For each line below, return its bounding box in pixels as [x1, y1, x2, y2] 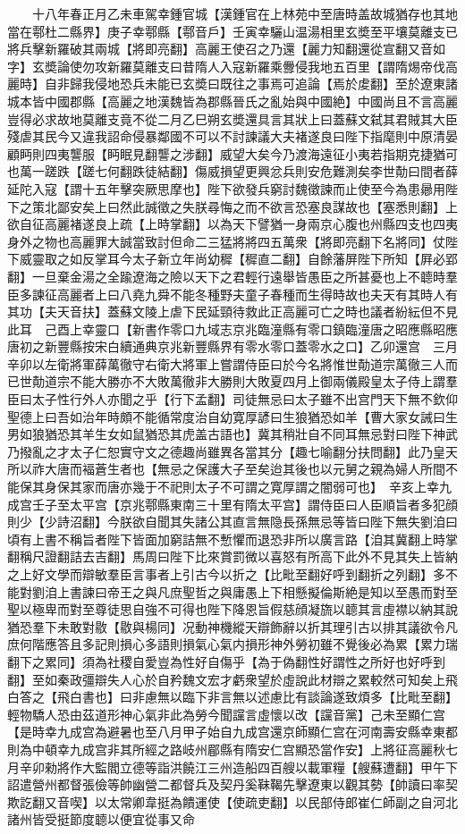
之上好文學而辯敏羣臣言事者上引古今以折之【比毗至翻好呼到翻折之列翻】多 [7, 565, 445, 583]
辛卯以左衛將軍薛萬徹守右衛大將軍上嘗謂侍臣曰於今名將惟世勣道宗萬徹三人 [7, 354, 445, 373]
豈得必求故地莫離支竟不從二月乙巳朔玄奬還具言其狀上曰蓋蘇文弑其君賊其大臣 [7, 109, 458, 128]
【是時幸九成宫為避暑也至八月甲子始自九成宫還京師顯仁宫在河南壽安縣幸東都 [7, 722, 458, 741]
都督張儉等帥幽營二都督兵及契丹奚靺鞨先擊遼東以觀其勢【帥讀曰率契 [56, 775, 458, 794]
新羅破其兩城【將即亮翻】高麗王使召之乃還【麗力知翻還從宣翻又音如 [44, 39, 445, 58]
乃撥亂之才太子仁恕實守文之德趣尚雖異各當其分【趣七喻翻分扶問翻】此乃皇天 [7, 442, 458, 460]
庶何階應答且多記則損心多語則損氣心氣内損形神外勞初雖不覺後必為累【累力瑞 [7, 635, 458, 653]
